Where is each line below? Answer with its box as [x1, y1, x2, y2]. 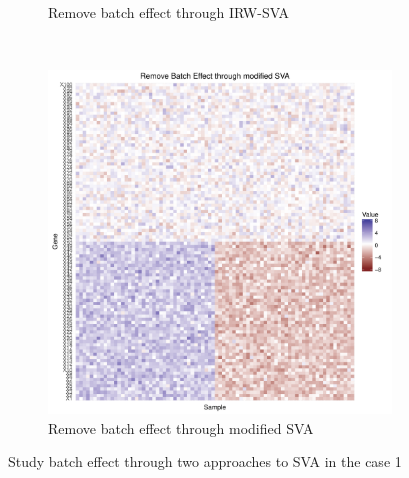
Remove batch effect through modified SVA [48, 417, 314, 438]
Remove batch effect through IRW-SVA [48, 2, 290, 22]
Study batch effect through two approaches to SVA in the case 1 [8, 451, 402, 472]
